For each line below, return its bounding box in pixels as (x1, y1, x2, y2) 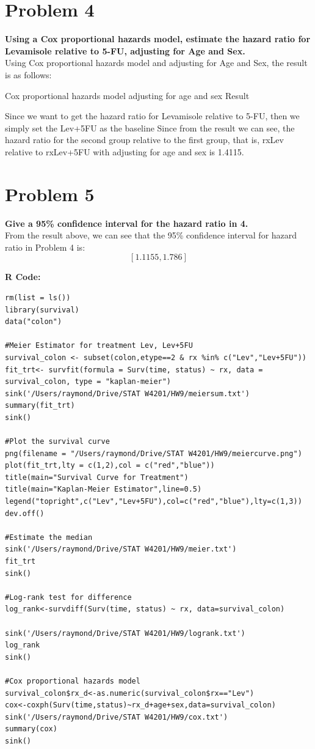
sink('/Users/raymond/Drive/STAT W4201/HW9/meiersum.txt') (5, 389, 250, 398)
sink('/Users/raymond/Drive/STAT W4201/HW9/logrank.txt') (5, 629, 245, 638)
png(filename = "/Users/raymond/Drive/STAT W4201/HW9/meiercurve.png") (5, 449, 302, 458)
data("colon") (5, 317, 62, 327)
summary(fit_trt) (5, 401, 75, 410)
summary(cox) (5, 725, 57, 734)
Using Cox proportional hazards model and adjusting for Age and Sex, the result (5, 56, 308, 69)
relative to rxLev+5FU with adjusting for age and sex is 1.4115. (5, 145, 244, 158)
